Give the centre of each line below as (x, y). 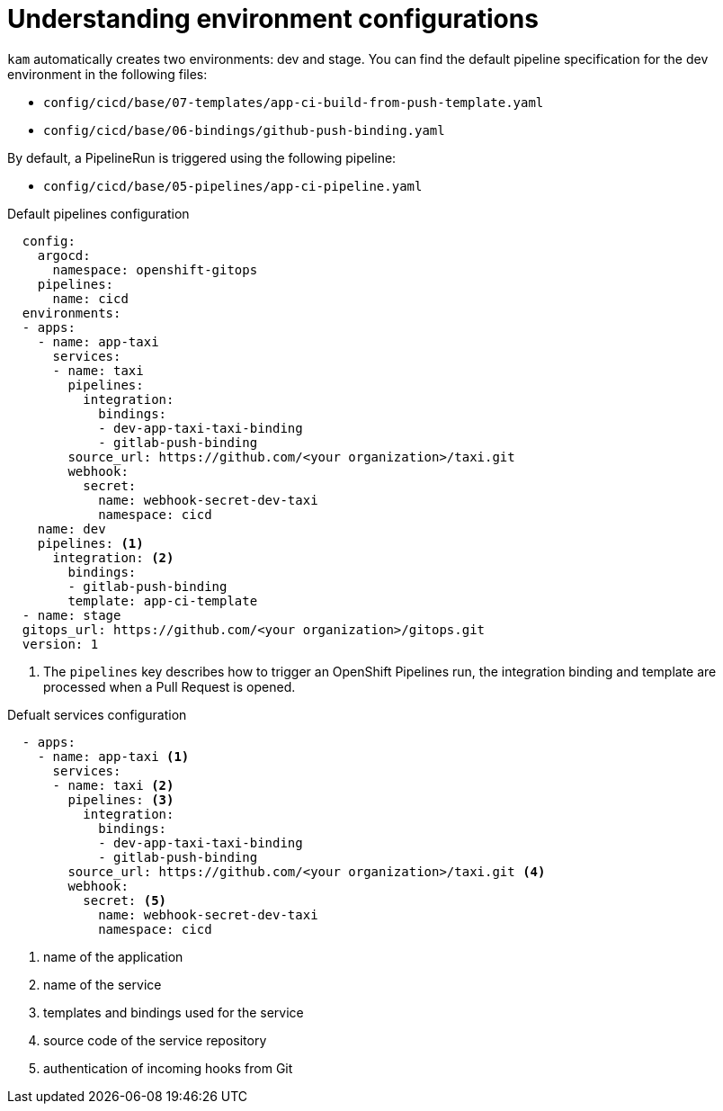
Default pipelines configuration (98, 213)
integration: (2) (113, 557)
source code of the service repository (155, 1040)
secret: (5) (125, 900)
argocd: (64, 255)
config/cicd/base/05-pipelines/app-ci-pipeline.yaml (233, 186)
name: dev (71, 529)
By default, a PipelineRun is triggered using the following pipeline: (202, 157)
